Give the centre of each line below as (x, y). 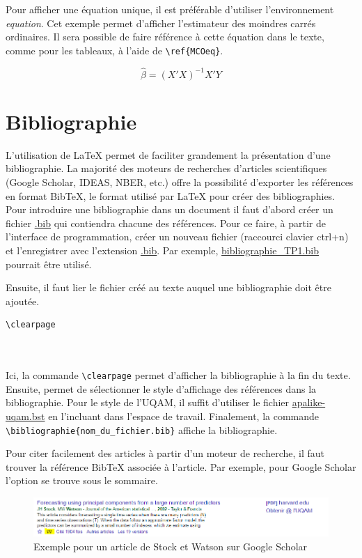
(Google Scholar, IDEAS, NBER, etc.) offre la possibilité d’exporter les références (180, 181)
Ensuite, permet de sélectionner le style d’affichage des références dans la (161, 388)
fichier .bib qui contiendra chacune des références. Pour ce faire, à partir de (166, 223)
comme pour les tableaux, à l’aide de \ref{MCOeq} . (115, 50)
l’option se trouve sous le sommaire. (82, 480)
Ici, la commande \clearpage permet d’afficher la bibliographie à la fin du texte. (178, 375)
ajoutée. (23, 301)
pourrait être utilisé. (49, 264)
